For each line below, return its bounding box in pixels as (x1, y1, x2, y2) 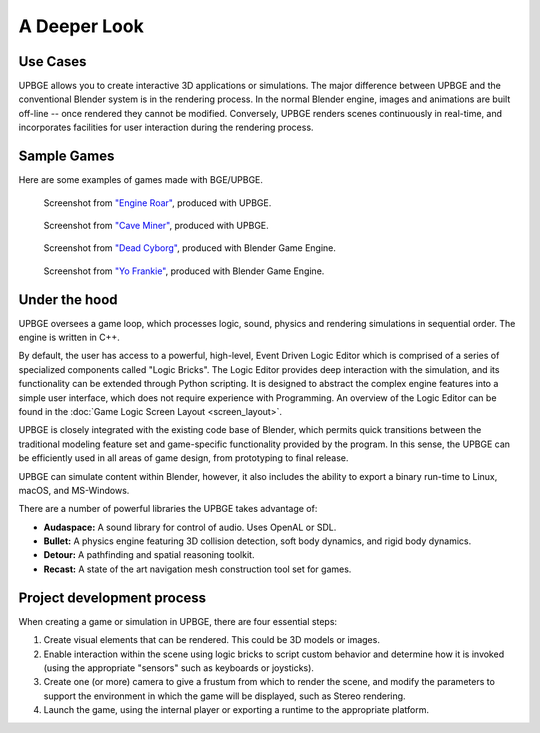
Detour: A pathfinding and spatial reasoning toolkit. (43, 549, 255, 561)
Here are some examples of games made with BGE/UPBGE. (18, 174, 264, 186)
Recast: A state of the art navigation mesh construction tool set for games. (43, 563, 352, 575)
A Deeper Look (18, 15, 144, 37)
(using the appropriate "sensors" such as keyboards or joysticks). (43, 661, 315, 674)
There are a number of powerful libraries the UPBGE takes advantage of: (18, 503, 318, 515)
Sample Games (18, 148, 115, 165)
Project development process (18, 589, 207, 606)
